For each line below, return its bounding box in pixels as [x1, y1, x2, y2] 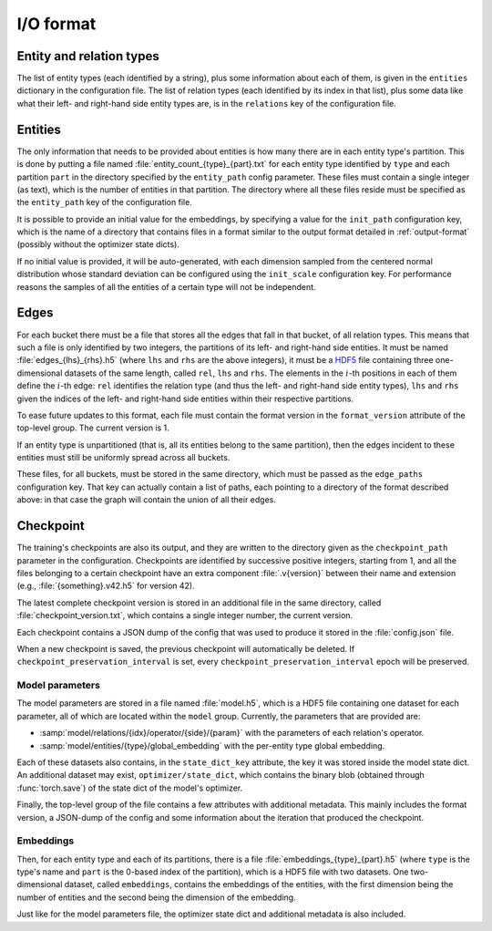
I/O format [16, 14, 97, 34]
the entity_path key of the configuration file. [16, 197, 193, 208]
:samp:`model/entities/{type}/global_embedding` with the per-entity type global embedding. [39, 740, 385, 751]
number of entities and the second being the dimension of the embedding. [16, 892, 296, 903]
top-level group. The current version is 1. [16, 422, 170, 433]
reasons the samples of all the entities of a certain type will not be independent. [16, 281, 316, 292]
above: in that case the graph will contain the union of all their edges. [16, 494, 277, 505]
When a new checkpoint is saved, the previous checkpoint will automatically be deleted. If [16, 643, 355, 654]
